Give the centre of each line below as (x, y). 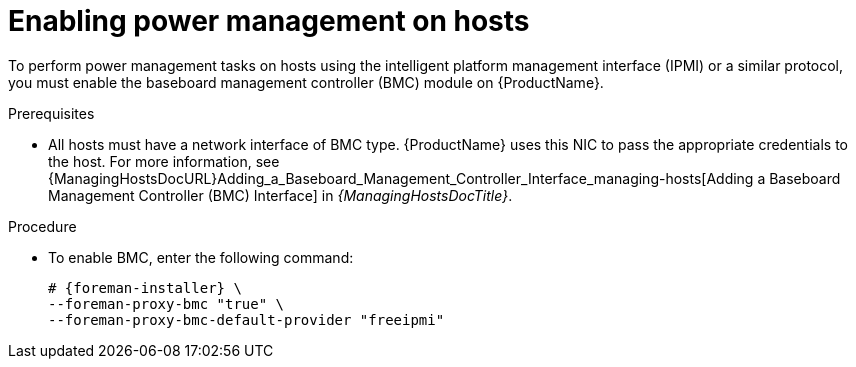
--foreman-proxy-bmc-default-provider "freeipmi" (246, 319)
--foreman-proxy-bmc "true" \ (166, 303)
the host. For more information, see (164, 161)
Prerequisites (51, 113)
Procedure (42, 226)
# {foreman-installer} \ (145, 287)
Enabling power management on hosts (269, 21)
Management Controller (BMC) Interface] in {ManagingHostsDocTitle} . (280, 195)
